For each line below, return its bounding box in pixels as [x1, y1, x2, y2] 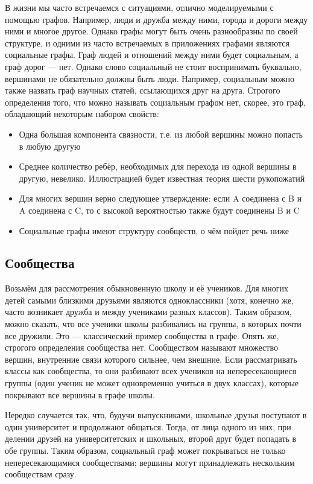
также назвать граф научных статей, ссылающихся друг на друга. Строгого [5, 84, 280, 97]
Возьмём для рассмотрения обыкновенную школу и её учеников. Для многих [5, 282, 288, 295]
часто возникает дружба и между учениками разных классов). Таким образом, [5, 305, 292, 318]
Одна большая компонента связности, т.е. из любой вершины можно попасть [19, 127, 303, 140]
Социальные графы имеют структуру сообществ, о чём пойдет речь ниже [19, 224, 289, 237]
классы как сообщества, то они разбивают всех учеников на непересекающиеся [5, 365, 297, 377]
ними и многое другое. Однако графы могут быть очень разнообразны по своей [5, 25, 298, 37]
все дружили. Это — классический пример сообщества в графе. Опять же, [5, 329, 279, 342]
